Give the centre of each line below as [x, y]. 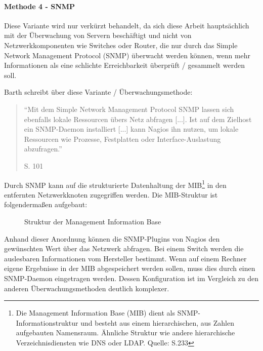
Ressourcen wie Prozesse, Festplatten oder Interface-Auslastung [122, 139]
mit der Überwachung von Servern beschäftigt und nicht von [98, 35]
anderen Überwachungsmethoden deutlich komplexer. [87, 288]
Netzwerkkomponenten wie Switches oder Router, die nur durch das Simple [121, 45]
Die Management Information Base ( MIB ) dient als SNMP [107, 313]
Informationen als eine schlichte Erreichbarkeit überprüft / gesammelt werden [124, 65]
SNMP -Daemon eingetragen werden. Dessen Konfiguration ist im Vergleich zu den [131, 278]
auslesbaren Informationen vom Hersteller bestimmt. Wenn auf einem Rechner [125, 258]
